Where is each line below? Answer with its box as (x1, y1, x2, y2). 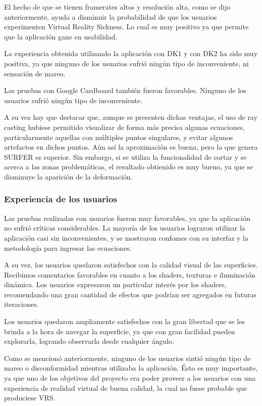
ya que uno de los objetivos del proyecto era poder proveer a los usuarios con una (4, 373, 255, 383)
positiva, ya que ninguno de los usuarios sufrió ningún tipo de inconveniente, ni (4, 58, 249, 68)
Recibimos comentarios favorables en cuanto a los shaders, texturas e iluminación (4, 269, 255, 280)
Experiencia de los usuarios (4, 193, 117, 205)
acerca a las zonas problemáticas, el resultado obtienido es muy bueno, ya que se (4, 161, 253, 172)
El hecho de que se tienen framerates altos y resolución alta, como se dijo (4, 2, 231, 12)
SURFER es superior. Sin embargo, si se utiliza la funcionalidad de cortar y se (4, 151, 247, 162)
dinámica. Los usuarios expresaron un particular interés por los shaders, (4, 279, 227, 290)
